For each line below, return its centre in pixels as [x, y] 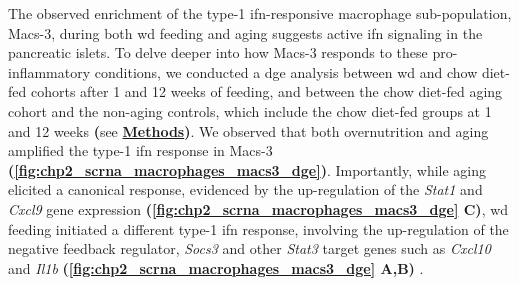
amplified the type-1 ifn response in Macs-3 [140, 150]
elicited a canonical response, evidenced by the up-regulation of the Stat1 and [245, 189]
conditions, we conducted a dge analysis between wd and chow [286, 71]
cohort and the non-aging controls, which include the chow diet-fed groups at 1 [250, 110]
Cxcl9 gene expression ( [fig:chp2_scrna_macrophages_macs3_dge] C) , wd [258, 208]
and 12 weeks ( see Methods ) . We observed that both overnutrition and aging [248, 130]
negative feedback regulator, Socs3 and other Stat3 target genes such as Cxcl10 [249, 248]
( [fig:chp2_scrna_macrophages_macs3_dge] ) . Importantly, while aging [247, 169]
